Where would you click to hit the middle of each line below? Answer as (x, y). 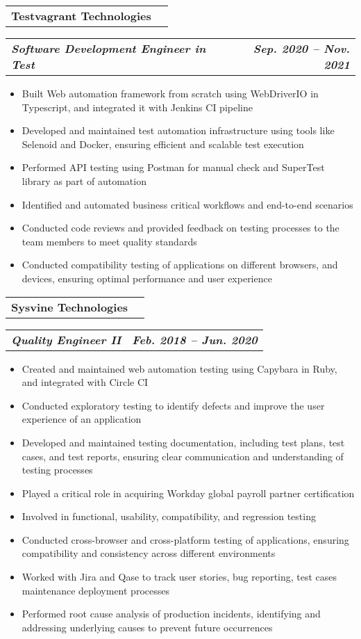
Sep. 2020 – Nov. (301, 48)
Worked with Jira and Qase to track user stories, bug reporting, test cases (179, 577)
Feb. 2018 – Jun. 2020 (195, 339)
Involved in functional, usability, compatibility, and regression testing (169, 516)
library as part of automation (84, 180)
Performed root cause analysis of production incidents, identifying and (171, 614)
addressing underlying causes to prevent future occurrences (147, 627)
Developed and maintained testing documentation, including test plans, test (183, 442)
